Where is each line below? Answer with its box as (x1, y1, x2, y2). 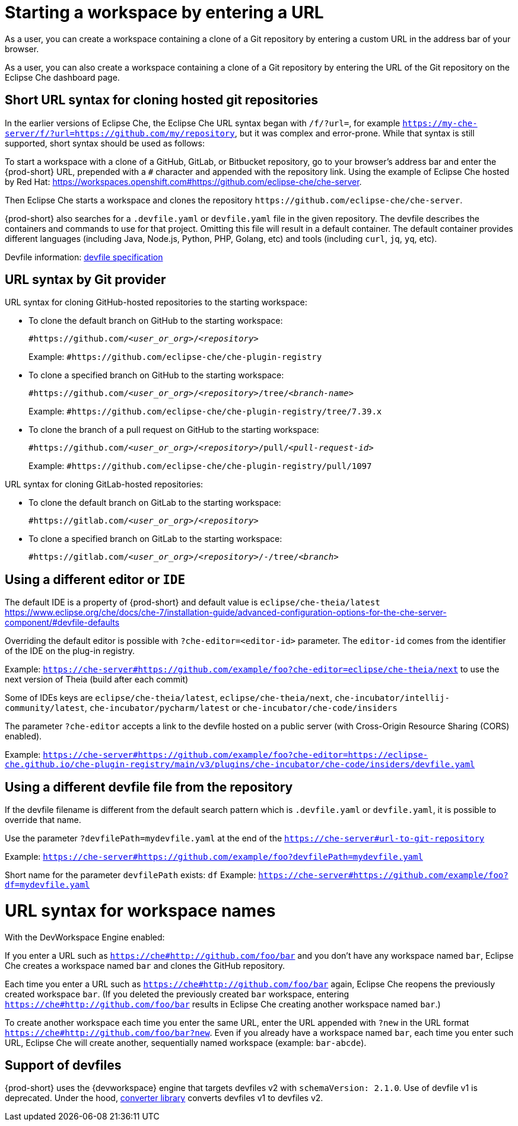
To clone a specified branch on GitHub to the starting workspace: (28, 370, 284, 381)
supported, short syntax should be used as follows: (5, 138, 205, 148)
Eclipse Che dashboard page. (5, 72, 120, 82)
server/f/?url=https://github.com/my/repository (5, 128, 235, 138)
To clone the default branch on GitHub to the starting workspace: (28, 315, 283, 326)
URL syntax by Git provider (5, 272, 166, 288)
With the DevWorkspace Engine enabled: (5, 932, 165, 942)
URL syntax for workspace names (5, 900, 276, 921)
